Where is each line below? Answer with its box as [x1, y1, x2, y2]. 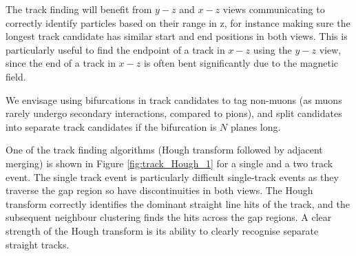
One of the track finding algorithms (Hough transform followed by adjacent [6, 142, 323, 157]
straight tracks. [6, 237, 70, 251]
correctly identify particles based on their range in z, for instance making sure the [6, 15, 350, 30]
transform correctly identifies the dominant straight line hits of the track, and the [6, 196, 350, 211]
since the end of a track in [6, 56, 116, 70]
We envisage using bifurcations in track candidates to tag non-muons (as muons [6, 92, 342, 107]
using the [253, 42, 292, 56]
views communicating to [222, 2, 325, 16]
